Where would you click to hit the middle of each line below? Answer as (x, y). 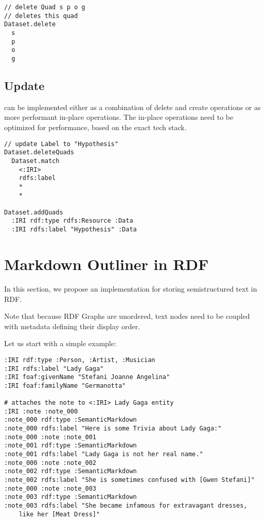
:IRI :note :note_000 (41, 411)
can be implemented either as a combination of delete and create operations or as (132, 107)
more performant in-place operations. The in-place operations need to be (119, 117)
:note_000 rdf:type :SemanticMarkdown (70, 420)
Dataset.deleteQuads (39, 152)
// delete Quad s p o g (45, 7)
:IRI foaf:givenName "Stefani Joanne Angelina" (87, 377)
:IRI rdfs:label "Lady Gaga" (54, 369)
